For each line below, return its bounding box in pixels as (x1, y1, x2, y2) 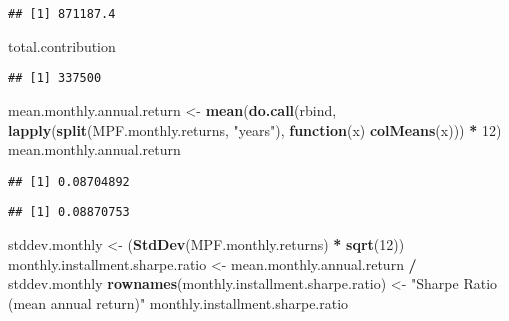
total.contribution (8, 35, 116, 56)
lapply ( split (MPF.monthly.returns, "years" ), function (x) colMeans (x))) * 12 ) (8, 119, 502, 140)
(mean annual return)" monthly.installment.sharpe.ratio (8, 292, 349, 313)
